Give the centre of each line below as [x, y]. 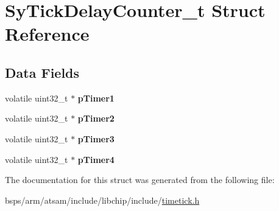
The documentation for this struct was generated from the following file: [140, 180]
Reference [47, 34]
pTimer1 [96, 98]
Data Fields [42, 72]
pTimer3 [96, 138]
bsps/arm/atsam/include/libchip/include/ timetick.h [102, 200]
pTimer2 [96, 118]
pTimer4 [96, 159]
